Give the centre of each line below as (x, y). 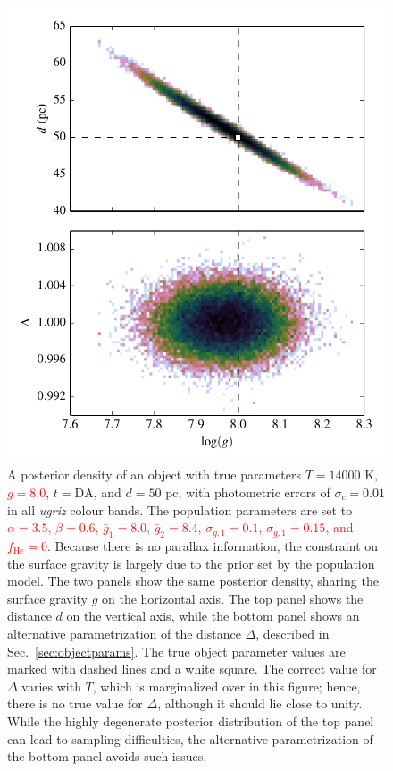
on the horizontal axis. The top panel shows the (233, 598)
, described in (293, 633)
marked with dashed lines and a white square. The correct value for (192, 669)
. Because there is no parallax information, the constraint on (213, 545)
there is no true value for (75, 703)
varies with (51, 686)
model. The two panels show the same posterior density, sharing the (193, 581)
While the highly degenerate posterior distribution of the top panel (191, 720)
